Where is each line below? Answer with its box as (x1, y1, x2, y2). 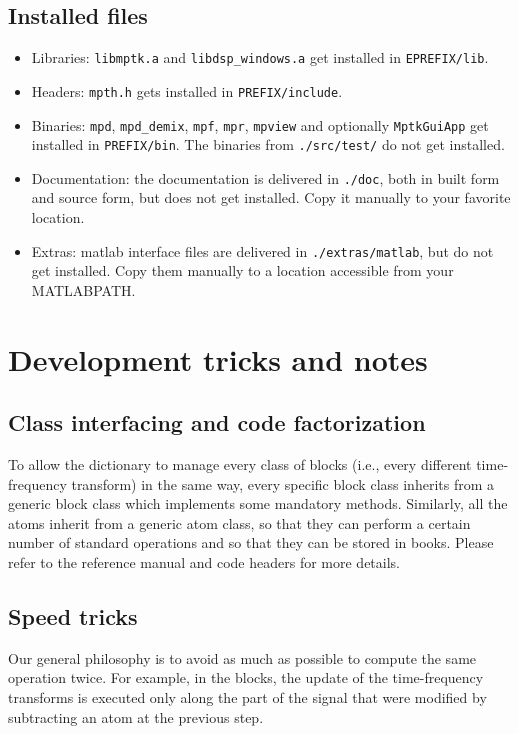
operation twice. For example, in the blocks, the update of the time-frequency (8, 667, 484, 688)
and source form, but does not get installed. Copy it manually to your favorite (31, 187, 511, 208)
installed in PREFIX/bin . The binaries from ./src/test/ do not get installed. (31, 134, 505, 155)
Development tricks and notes (8, 338, 428, 379)
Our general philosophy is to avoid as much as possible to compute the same (8, 647, 477, 668)
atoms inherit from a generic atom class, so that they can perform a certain (8, 512, 471, 533)
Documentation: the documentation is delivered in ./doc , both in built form (31, 167, 500, 188)
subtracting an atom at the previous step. (8, 706, 264, 727)
